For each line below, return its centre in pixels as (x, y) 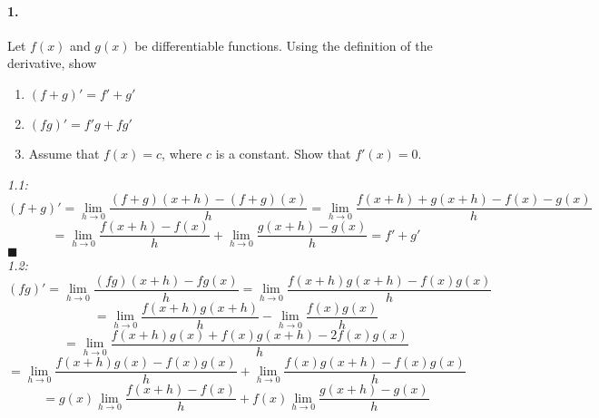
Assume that (64, 153)
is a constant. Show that (283, 153)
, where (182, 153)
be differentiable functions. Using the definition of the (284, 45)
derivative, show (52, 63)
